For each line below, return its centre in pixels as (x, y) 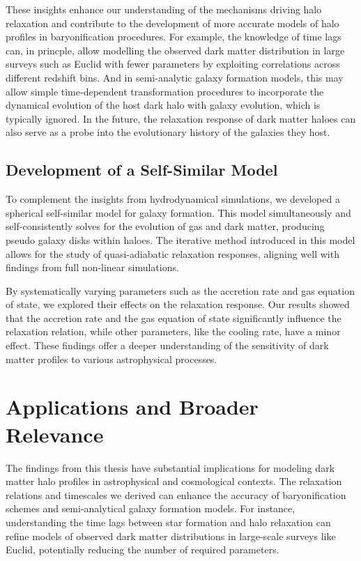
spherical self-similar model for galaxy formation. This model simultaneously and (178, 212)
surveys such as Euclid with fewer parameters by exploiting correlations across (173, 64)
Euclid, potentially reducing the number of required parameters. (143, 550)
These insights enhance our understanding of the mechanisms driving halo (164, 9)
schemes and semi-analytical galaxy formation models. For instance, (151, 508)
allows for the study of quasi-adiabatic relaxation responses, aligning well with (172, 253)
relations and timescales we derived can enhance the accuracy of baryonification (176, 494)
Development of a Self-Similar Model (142, 170)
